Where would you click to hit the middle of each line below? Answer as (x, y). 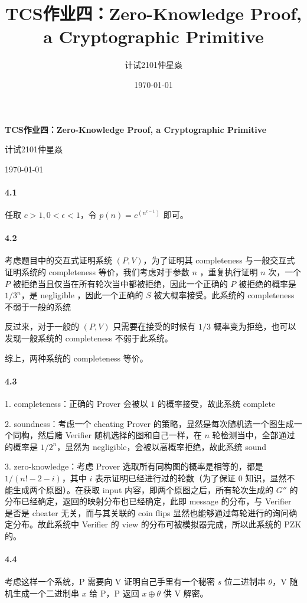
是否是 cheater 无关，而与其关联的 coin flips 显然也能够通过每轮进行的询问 (147, 512)
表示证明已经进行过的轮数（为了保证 (166, 477)
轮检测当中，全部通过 (254, 435)
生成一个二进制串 (46, 593)
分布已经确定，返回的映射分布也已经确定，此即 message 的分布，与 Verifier (148, 501)
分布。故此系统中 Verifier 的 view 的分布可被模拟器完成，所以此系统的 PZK (157, 524)
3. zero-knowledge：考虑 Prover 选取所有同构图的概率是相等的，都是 (134, 466)
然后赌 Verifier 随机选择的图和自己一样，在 (120, 435)
